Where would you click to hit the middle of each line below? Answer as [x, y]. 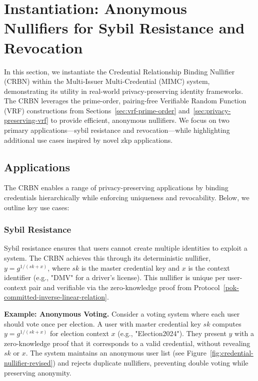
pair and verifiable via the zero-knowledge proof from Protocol [124, 287]
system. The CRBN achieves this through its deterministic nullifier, [107, 258]
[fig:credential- [231, 353]
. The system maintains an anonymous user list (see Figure [116, 353]
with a [244, 333]
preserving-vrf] [26, 120]
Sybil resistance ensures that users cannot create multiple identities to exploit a [126, 248]
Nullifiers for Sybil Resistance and [124, 28]
